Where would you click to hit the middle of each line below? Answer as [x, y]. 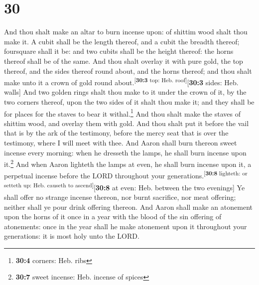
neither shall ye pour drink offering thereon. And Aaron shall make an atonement [128, 207]
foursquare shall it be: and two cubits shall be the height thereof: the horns [119, 51]
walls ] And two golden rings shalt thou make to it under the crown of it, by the [125, 92]
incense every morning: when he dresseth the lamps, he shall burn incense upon [125, 152]
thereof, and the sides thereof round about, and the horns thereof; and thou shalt [128, 71]
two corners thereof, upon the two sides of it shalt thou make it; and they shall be [129, 101]
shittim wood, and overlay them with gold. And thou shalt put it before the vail [127, 123]
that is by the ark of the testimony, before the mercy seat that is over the [116, 133]
